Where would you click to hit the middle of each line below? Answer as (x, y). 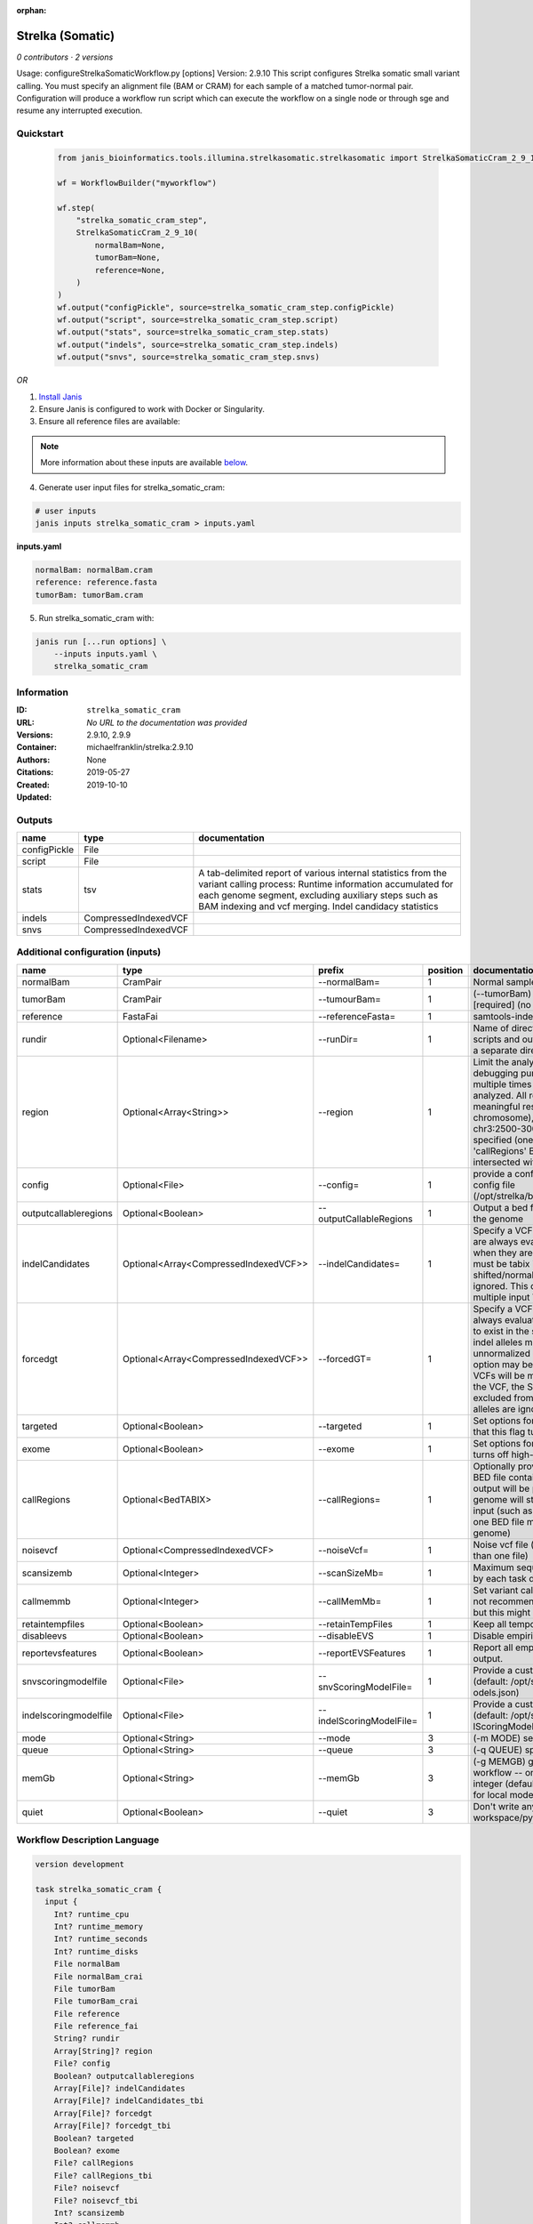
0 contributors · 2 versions (65, 57)
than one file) (501, 1555)
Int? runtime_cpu (91, 1914)
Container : (37, 747)
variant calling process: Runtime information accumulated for (326, 884)
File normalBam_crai (99, 1976)
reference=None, (130, 270)
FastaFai (140, 1016)
